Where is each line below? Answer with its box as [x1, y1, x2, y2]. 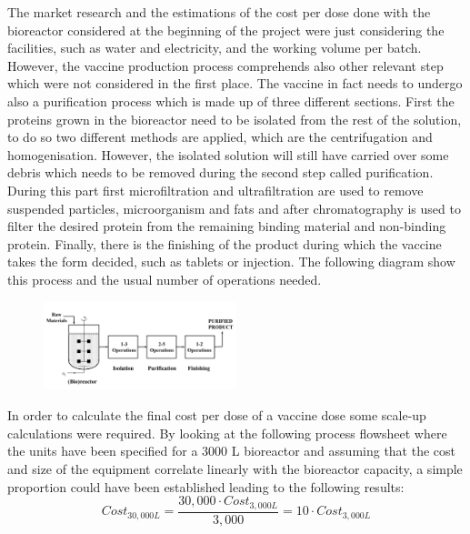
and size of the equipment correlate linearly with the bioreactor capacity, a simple [7, 458, 463, 478]
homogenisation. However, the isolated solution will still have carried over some [7, 145, 449, 164]
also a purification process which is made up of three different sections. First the [7, 91, 455, 110]
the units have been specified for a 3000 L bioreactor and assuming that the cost [7, 441, 456, 460]
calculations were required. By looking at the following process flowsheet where [7, 423, 447, 442]
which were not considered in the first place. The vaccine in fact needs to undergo [7, 74, 463, 93]
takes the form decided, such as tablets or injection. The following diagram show [7, 252, 455, 271]
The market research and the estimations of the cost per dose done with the [7, 3, 431, 21]
